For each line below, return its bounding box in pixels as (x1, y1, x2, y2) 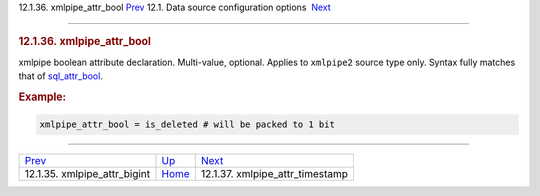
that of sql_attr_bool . (18, 70, 104, 82)
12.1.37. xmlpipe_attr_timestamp (200, 167, 349, 181)
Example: (18, 90, 67, 104)
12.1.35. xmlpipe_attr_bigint (24, 167, 151, 181)
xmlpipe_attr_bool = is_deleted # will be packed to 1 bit (39, 119, 335, 130)
